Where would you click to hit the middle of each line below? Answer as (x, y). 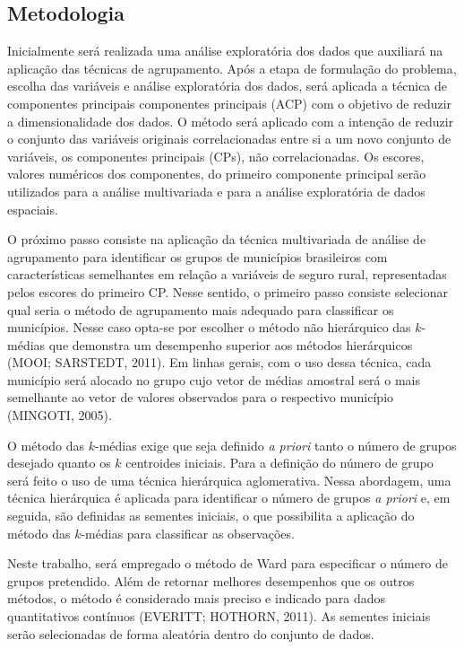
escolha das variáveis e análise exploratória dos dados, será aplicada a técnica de (228, 86)
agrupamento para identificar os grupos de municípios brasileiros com (198, 256)
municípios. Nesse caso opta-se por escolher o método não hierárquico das (209, 327)
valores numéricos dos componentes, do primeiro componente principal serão (217, 174)
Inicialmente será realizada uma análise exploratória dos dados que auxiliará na (225, 51)
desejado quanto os (59, 463)
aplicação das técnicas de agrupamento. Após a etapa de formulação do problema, (232, 68)
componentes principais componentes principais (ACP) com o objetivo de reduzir (230, 103)
